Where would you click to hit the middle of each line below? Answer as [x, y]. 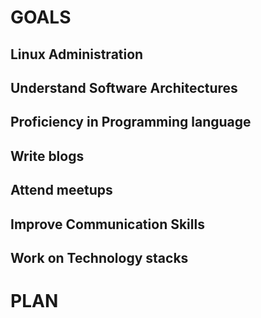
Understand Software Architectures [124, 87]
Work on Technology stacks [99, 257]
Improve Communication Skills [107, 224]
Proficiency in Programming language [131, 122]
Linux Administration [77, 54]
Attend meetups [61, 190]
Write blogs [47, 156]
